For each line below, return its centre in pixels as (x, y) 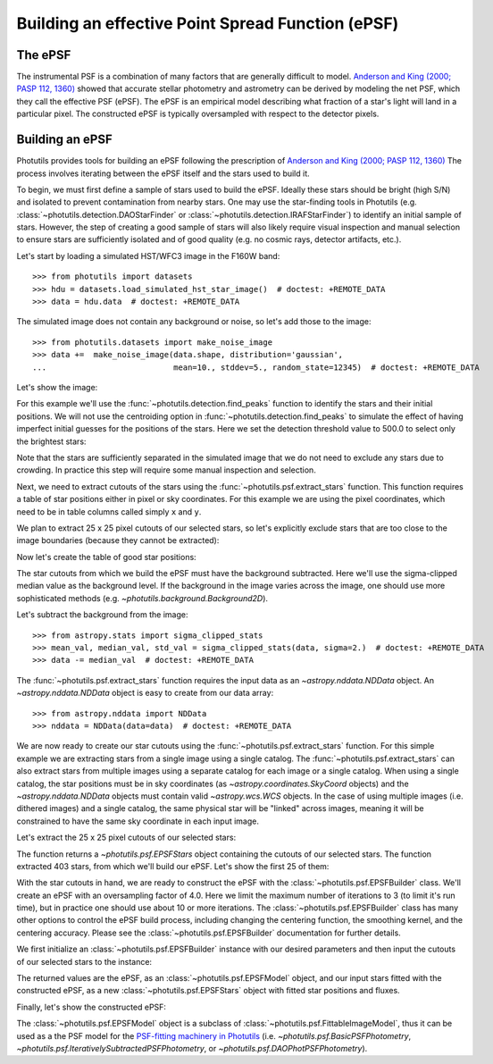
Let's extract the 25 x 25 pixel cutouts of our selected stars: (126, 838)
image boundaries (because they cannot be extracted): (118, 540)
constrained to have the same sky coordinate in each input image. (138, 821)
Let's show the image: (57, 387)
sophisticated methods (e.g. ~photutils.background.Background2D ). (142, 598)
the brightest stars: (51, 441)
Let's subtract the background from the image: (102, 615)
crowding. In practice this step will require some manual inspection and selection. (166, 470)
